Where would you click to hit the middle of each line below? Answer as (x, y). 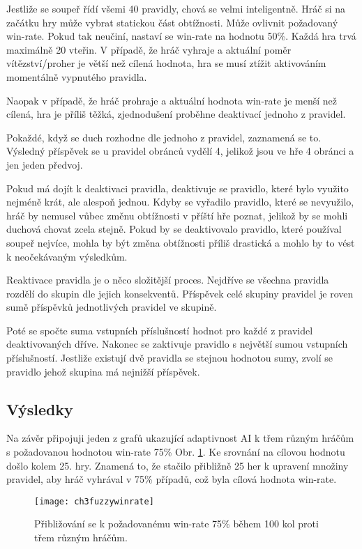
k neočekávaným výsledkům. (67, 256)
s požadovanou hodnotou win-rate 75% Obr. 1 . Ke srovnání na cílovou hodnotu (176, 452)
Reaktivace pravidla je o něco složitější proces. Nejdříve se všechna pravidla (168, 280)
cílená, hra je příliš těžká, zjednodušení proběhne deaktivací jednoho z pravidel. (176, 114)
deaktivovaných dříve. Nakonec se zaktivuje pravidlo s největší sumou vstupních (177, 344)
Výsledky (40, 409)
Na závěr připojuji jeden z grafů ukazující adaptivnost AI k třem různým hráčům (180, 438)
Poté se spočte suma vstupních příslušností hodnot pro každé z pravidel (160, 330)
